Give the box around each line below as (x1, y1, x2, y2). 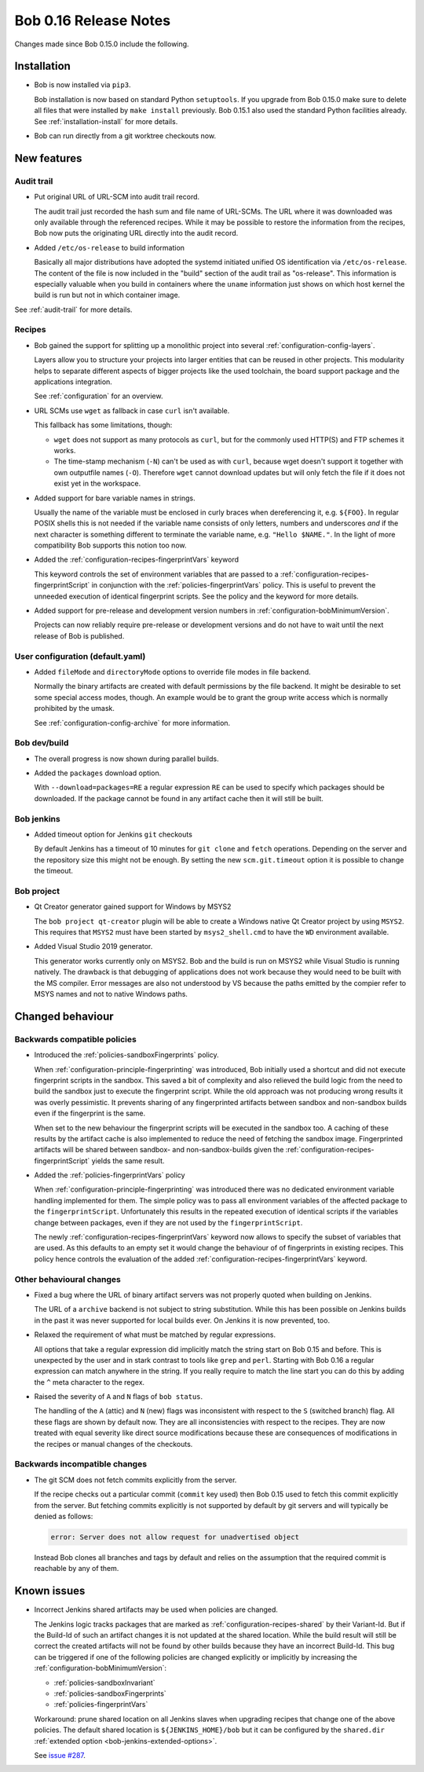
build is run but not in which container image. (34, 291, 181, 300)
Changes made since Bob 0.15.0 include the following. (14, 39, 189, 49)
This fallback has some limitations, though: (34, 420, 173, 430)
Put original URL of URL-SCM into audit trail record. (34, 192, 200, 202)
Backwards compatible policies (14, 1034, 137, 1045)
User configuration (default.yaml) (14, 650, 146, 661)
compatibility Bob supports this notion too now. (34, 540, 187, 550)
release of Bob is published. (34, 631, 125, 640)
